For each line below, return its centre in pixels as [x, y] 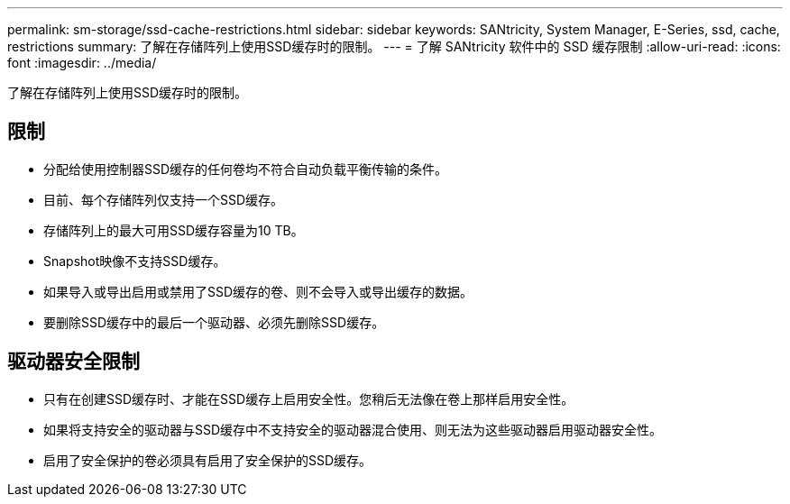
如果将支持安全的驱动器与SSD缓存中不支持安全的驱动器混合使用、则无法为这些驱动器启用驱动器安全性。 [353, 429]
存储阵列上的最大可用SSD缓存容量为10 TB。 [174, 230]
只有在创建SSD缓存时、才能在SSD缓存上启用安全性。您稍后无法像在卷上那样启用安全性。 [309, 399]
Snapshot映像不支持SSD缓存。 [135, 261]
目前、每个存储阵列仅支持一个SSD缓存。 [164, 199]
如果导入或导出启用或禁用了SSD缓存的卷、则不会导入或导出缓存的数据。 [258, 291]
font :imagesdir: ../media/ [82, 63]
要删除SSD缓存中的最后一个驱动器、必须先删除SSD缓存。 [214, 322]
